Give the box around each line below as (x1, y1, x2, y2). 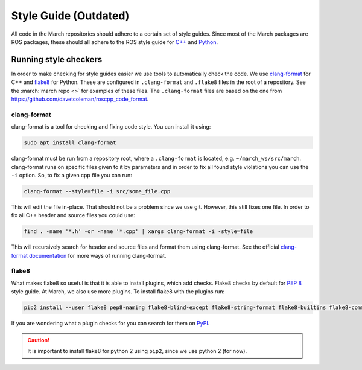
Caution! (27, 336, 50, 343)
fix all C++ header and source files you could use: (11, 212, 135, 219)
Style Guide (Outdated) (11, 9, 130, 22)
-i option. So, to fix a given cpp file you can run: (11, 171, 132, 179)
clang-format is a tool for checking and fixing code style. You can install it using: (11, 123, 211, 130)
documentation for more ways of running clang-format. (29, 252, 167, 259)
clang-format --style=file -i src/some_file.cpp (24, 188, 171, 194)
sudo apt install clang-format (24, 139, 117, 146)
